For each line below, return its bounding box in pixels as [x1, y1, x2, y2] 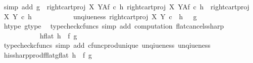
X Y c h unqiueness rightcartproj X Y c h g [3, 11, 197, 21]
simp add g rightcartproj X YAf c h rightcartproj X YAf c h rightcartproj [3, 1, 250, 11]
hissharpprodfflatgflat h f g [3, 49, 92, 60]
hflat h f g [40, 30, 77, 40]
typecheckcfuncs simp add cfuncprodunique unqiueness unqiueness [3, 40, 211, 50]
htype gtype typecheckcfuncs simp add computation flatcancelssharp [3, 21, 224, 31]
